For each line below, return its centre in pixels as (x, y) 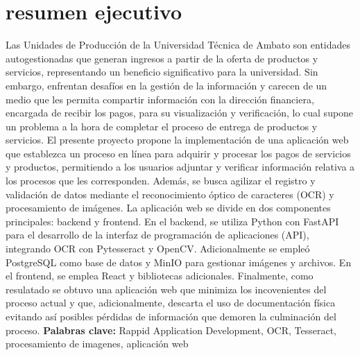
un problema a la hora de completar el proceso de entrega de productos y (162, 126)
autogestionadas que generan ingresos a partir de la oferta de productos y (162, 58)
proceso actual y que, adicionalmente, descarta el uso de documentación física (171, 303)
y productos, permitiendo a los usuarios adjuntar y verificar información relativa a (180, 167)
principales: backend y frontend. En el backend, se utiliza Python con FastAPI (172, 221)
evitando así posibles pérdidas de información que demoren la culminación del (171, 316)
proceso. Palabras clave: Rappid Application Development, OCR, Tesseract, (171, 330)
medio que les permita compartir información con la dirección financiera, (160, 99)
